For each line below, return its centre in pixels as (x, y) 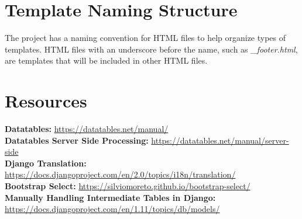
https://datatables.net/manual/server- (220, 140)
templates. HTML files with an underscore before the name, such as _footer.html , (151, 49)
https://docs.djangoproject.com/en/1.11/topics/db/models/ (112, 209)
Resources (46, 101)
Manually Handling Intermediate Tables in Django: (110, 197)
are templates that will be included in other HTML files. (106, 60)
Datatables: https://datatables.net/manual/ (87, 129)
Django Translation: (46, 163)
